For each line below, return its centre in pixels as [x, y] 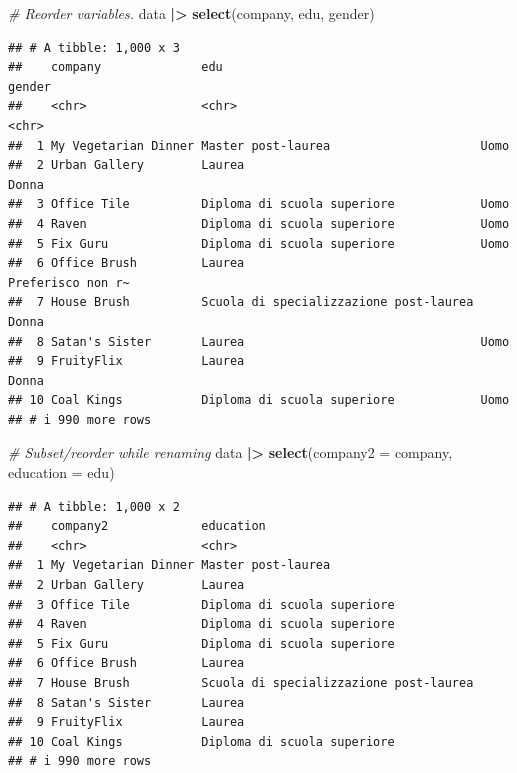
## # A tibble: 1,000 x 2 [94, 506]
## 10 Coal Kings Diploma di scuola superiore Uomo [259, 400]
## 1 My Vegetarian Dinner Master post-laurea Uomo [259, 145]
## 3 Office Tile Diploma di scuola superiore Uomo [259, 204]
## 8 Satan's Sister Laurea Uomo [259, 341]
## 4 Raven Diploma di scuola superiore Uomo [259, 223]
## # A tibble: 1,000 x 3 [94, 47]
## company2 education [137, 526]
